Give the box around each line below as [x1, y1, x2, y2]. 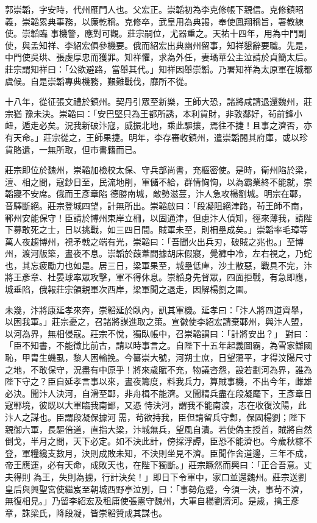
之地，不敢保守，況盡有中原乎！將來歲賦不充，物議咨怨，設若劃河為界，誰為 [5, 363, 312, 375]
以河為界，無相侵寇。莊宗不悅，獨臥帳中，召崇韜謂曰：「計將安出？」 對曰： [5, 327, 311, 340]
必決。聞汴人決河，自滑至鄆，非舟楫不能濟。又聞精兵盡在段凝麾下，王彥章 [5, 386, 304, 399]
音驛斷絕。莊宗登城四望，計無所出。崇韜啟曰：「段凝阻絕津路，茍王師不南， [5, 199, 308, 212]
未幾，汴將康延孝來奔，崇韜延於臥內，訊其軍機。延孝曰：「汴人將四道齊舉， [5, 303, 308, 316]
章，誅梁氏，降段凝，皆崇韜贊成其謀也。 [5, 506, 167, 519]
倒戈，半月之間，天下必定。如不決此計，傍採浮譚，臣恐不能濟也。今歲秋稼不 [5, 435, 312, 447]
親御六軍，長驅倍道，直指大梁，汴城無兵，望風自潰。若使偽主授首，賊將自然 [5, 422, 312, 435]
